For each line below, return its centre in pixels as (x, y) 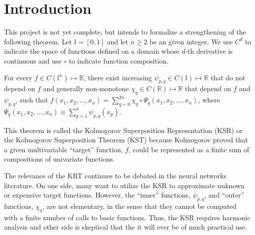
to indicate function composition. (119, 60)
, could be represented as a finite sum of (189, 149)
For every (18, 77)
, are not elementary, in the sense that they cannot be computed (140, 206)
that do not (228, 77)
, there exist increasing (118, 77)
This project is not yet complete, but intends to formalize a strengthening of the (125, 32)
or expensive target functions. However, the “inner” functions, (97, 195)
